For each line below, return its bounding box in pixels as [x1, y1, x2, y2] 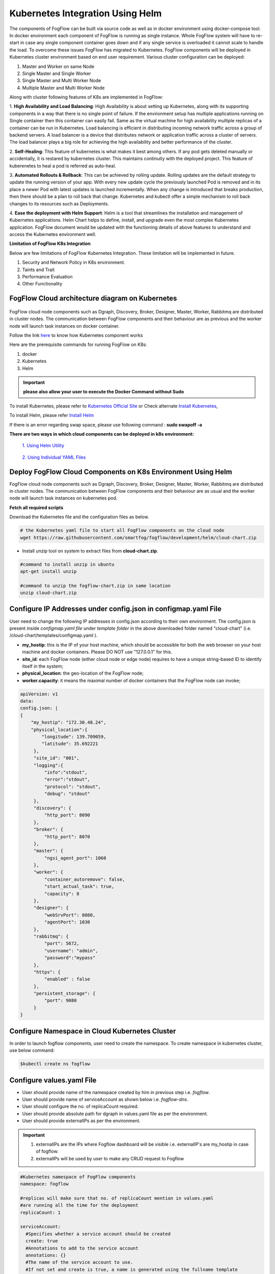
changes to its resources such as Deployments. [9, 200, 109, 206]
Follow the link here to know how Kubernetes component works [9, 332, 143, 338]
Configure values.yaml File [9, 1076, 97, 1084]
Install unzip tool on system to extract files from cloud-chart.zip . [22, 548, 158, 554]
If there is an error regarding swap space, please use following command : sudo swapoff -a [9, 421, 202, 428]
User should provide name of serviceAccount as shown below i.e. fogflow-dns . [22, 1096, 188, 1103]
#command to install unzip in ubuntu [20, 561, 115, 567]
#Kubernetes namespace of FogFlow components [20, 1174, 136, 1180]
